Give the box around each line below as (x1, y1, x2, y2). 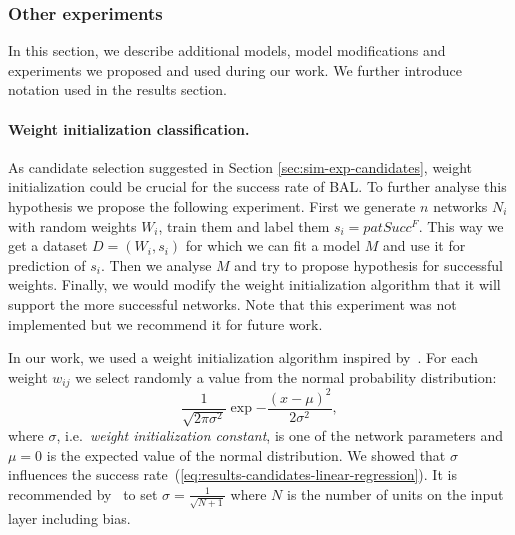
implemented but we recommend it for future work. (8, 313, 323, 334)
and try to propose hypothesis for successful (234, 254, 503, 275)
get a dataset (8, 235, 88, 256)
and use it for (382, 235, 466, 256)
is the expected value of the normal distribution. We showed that (46, 444, 446, 465)
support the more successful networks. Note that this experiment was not (8, 293, 457, 314)
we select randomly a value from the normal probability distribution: (75, 366, 497, 387)
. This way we (418, 215, 504, 236)
